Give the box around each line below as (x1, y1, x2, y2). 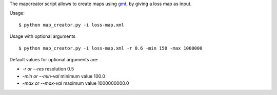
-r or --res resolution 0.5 (22, 66, 74, 72)
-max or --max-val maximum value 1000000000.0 (22, 80, 129, 86)
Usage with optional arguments (9, 33, 76, 39)
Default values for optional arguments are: (9, 56, 98, 62)
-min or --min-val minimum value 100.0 (22, 73, 105, 79)
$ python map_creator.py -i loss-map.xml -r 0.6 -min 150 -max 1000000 (18, 45, 203, 51)
